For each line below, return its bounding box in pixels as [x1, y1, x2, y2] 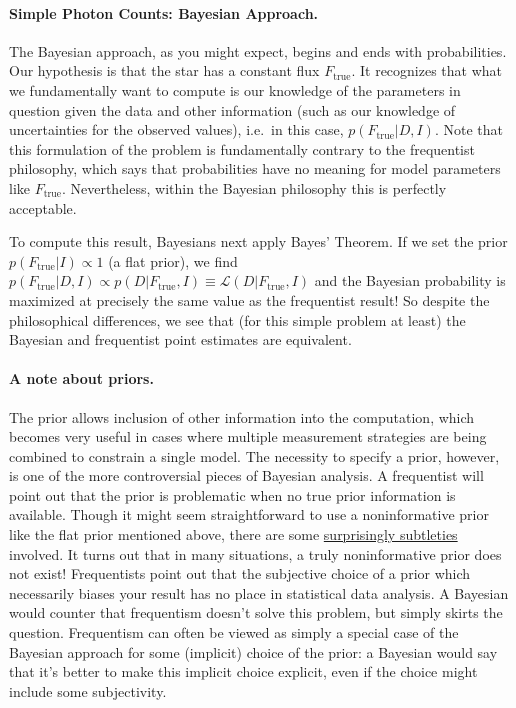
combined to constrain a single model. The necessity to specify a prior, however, [9, 445, 500, 466]
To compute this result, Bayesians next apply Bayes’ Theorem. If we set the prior [9, 231, 508, 252]
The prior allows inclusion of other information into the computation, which [9, 406, 475, 427]
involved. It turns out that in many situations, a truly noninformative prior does [9, 543, 502, 564]
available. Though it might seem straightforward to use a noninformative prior [9, 504, 489, 525]
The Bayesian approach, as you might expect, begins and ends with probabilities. [9, 40, 507, 61]
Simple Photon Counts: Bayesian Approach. [9, 2, 319, 23]
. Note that [434, 119, 503, 140]
